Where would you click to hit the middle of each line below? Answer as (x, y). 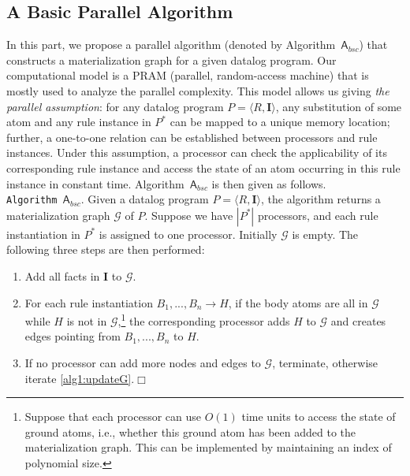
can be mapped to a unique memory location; (280, 122)
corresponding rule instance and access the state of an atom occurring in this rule (203, 167)
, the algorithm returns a (321, 199)
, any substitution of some (339, 106)
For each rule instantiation (89, 302)
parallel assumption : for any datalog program (115, 106)
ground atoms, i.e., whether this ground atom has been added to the (190, 431)
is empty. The (325, 234)
